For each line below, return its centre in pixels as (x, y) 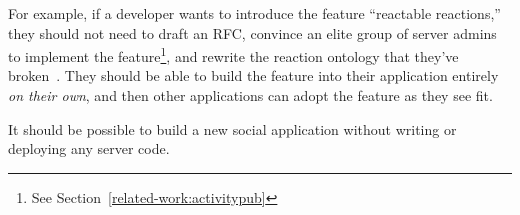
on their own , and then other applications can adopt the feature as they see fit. (250, 95)
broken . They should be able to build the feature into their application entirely (253, 75)
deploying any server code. (89, 148)
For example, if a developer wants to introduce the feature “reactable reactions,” (254, 13)
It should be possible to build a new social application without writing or (232, 128)
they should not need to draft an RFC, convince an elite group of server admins (252, 32)
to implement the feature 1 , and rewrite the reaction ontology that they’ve (233, 54)
